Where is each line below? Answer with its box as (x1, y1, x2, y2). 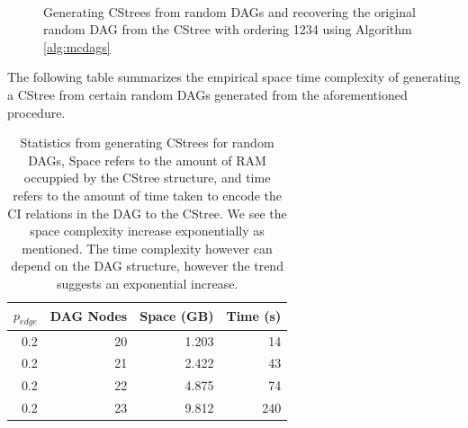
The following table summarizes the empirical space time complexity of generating (7, 67, 461, 86)
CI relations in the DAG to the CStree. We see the (7, 203, 287, 222)
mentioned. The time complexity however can (22, 238, 273, 257)
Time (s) (226, 307, 282, 325)
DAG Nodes (49, 307, 128, 325)
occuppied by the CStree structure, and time (23, 168, 271, 187)
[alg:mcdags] (43, 37, 111, 56)
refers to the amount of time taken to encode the (13, 185, 282, 204)
